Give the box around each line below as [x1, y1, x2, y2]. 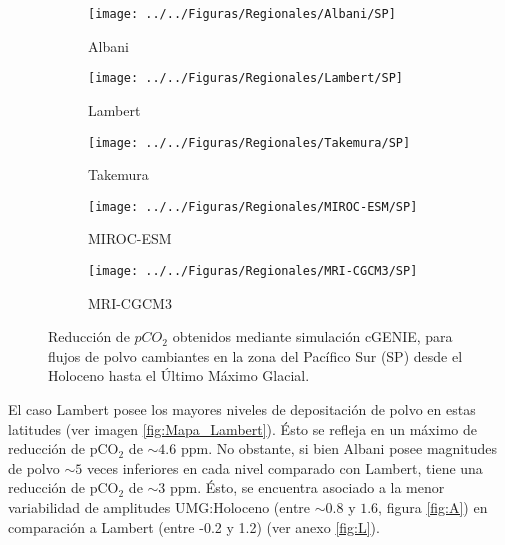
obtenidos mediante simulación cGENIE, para [172, 326, 453, 347]
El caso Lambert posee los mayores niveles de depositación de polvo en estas [8, 399, 476, 420]
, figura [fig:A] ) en [378, 497, 488, 517]
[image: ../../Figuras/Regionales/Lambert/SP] [88, 71, 403, 86]
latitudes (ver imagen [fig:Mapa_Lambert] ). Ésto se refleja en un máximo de [8, 418, 477, 439]
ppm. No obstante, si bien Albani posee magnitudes [180, 438, 498, 459]
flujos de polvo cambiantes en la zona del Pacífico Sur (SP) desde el [48, 345, 463, 366]
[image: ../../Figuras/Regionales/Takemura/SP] [88, 135, 411, 150]
